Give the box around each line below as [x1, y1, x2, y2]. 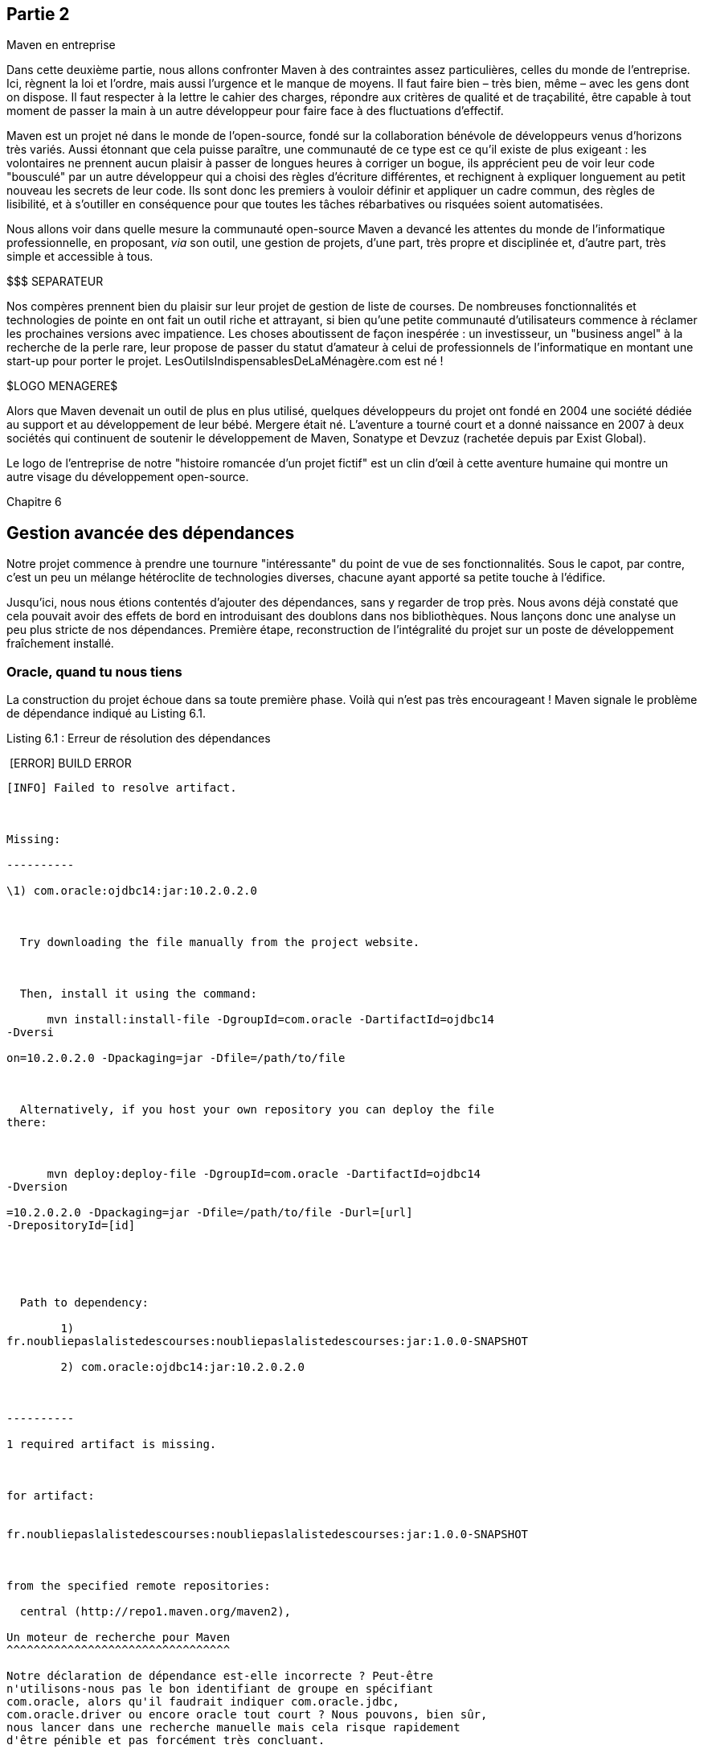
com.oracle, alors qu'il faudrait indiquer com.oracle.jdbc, [6, 1695, 399, 1709]
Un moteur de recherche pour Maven [6, 1631, 231, 1644]
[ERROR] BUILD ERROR [9, 756, 132, 771]
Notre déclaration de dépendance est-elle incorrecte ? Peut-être [6, 1669, 434, 1683]
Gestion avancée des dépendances [6, 522, 295, 543]
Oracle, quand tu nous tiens [6, 663, 182, 680]
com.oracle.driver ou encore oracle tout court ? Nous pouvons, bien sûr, [6, 1708, 488, 1722]
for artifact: [6, 1489, 95, 1503]
